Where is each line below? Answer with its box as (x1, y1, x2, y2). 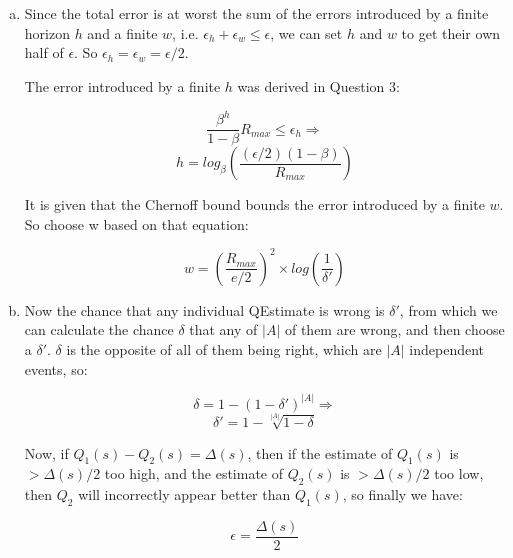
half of (24, 42, 64, 63)
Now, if (24, 442, 69, 463)
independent (409, 339, 485, 359)
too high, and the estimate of (104, 463, 284, 484)
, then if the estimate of (247, 442, 393, 463)
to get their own (401, 22, 501, 43)
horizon (24, 22, 70, 43)
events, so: (24, 358, 88, 379)
